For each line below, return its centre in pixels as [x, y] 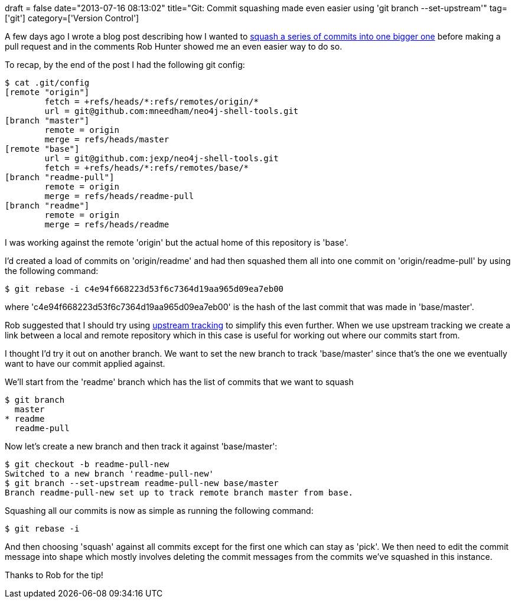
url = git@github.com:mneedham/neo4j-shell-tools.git [172, 111]
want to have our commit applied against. [85, 364]
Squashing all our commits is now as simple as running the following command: [159, 511]
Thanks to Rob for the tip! [54, 575]
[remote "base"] [42, 149]
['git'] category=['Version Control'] [72, 18]
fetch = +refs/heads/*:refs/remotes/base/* [147, 168]
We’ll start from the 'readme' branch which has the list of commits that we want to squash [179, 382]
